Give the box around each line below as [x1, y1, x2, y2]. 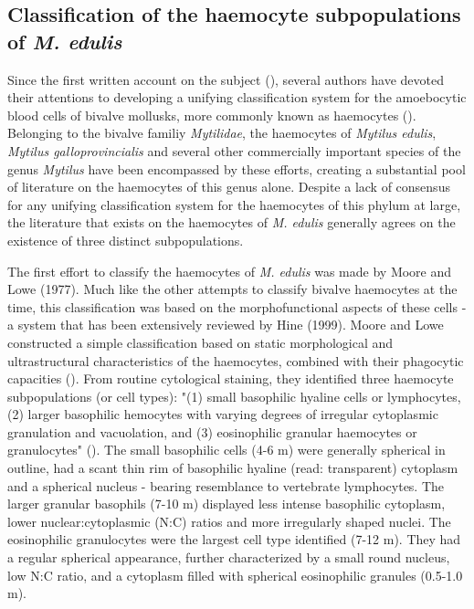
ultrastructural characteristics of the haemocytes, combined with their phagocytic [7, 351, 464, 370]
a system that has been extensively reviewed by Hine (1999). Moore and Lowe [7, 315, 444, 334]
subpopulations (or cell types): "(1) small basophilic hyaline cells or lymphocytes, [7, 386, 461, 405]
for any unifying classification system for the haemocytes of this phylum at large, [7, 194, 461, 214]
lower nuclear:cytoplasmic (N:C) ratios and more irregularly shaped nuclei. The [7, 511, 451, 530]
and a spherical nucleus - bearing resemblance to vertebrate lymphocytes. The [7, 476, 445, 495]
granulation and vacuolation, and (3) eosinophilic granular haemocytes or [7, 422, 417, 441]
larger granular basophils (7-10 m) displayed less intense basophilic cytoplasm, [7, 494, 446, 513]
